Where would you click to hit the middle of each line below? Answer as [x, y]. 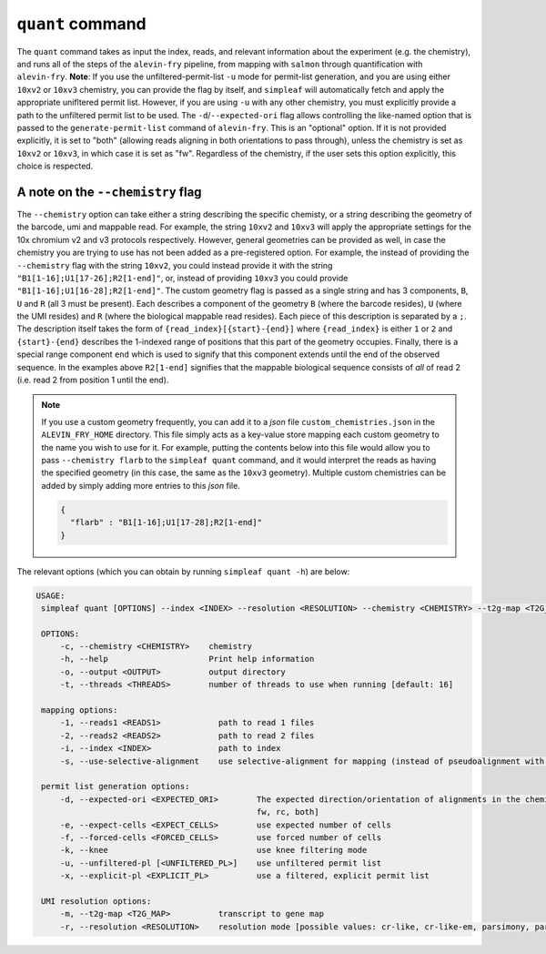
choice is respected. [55, 166]
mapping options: [80, 710]
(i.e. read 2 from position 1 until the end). [93, 380]
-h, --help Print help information [187, 659]
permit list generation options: [116, 787]
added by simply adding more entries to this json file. [141, 485]
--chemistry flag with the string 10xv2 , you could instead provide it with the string [175, 265]
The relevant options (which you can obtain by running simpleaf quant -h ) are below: [183, 571]
